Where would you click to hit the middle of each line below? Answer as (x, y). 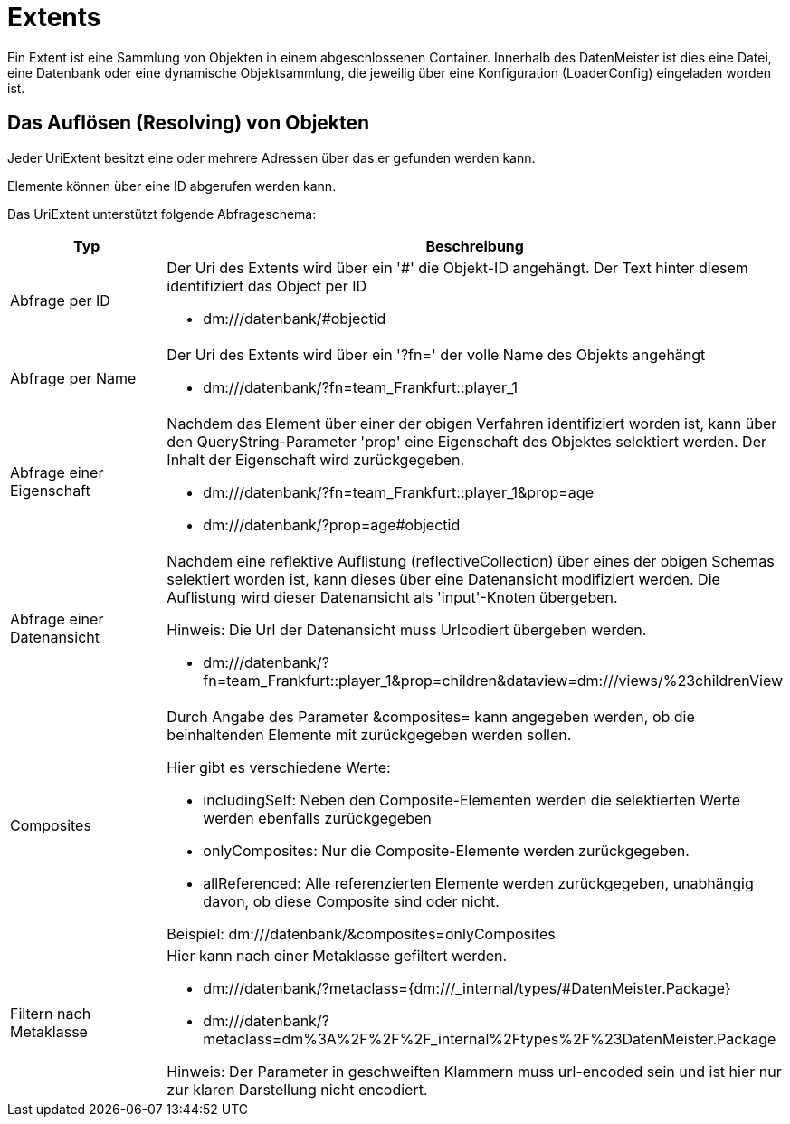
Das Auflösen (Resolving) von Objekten (189, 123)
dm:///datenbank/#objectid (295, 318)
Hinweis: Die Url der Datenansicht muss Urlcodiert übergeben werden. (407, 629)
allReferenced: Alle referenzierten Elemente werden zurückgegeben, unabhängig (478, 883)
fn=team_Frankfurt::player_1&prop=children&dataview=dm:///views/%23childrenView (493, 680)
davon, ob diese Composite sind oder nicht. (351, 901)
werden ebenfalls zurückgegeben (317, 818)
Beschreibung (475, 246)
